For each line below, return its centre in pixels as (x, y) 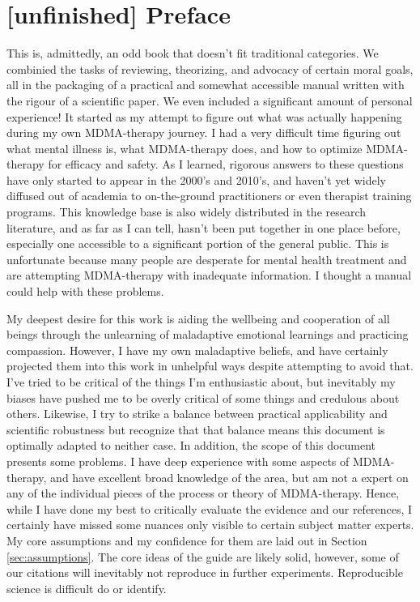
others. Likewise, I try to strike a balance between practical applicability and (197, 414)
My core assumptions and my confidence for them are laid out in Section (187, 540)
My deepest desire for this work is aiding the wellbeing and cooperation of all (198, 318)
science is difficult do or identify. (87, 588)
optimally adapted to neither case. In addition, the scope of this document (191, 445)
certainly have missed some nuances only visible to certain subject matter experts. (210, 525)
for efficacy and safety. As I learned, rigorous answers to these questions (226, 164)
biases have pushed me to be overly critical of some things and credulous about (203, 397)
